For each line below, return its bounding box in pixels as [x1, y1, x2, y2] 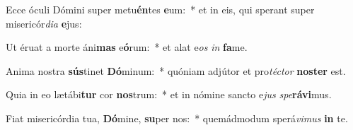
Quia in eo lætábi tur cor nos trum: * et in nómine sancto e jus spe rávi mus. [6, 87, 332, 102]
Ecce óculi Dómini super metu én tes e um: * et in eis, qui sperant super [6, 2, 315, 16]
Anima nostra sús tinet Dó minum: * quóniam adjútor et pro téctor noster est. [6, 63, 346, 78]
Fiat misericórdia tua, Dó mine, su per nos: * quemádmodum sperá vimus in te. [6, 110, 348, 125]
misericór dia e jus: [6, 16, 82, 30]
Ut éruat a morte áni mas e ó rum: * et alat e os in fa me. [6, 40, 248, 54]
